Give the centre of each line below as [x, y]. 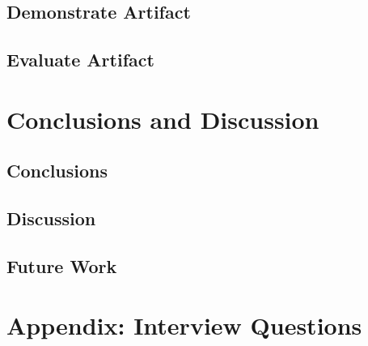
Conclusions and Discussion [163, 119]
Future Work [62, 265]
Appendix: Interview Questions [184, 325]
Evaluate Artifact [80, 60]
